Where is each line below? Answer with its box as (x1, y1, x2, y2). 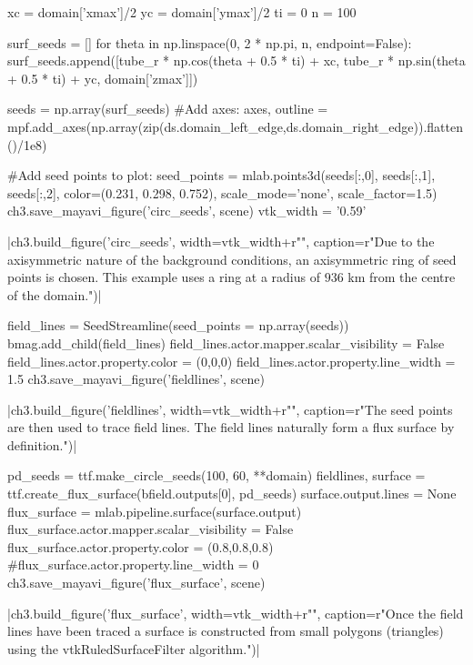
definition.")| (7, 435, 77, 454)
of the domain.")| (7, 285, 102, 304)
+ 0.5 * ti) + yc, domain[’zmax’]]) (7, 68, 198, 87)
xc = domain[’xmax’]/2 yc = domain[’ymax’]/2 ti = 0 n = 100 (7, 3, 357, 21)
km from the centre (347, 267, 456, 287)
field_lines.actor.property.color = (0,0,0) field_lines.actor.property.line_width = (7, 351, 456, 370)
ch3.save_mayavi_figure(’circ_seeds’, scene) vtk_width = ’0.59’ (7, 201, 367, 220)
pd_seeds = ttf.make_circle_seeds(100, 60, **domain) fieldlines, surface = (7, 466, 426, 485)
